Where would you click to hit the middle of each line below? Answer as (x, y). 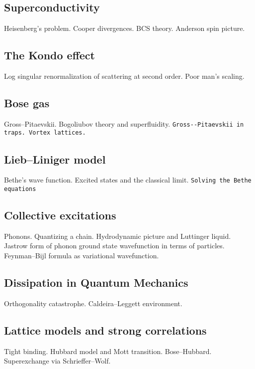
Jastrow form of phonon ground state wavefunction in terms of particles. (114, 246)
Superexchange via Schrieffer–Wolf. (57, 361)
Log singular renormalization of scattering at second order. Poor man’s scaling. (124, 76)
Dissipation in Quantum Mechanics (96, 282)
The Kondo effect (49, 55)
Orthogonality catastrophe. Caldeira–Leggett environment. (93, 303)
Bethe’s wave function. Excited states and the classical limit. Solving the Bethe (128, 180)
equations (20, 189)
